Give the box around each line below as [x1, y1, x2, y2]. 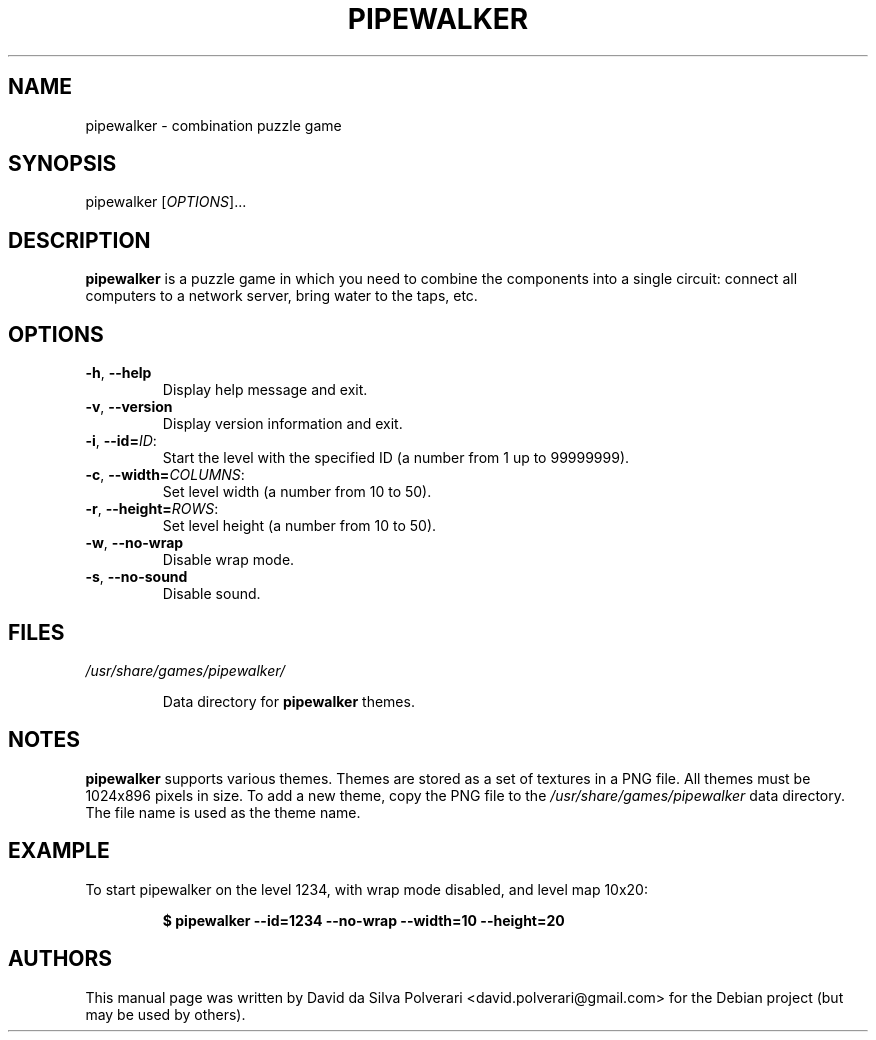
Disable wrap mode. [162, 551, 295, 569]
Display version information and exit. [162, 415, 403, 433]
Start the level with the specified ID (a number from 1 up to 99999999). [162, 449, 630, 467]
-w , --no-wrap [85, 534, 184, 552]
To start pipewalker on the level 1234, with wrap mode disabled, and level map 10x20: [85, 880, 648, 898]
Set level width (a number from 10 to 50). [162, 483, 432, 501]
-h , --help [85, 364, 152, 382]
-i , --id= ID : [85, 432, 157, 450]
